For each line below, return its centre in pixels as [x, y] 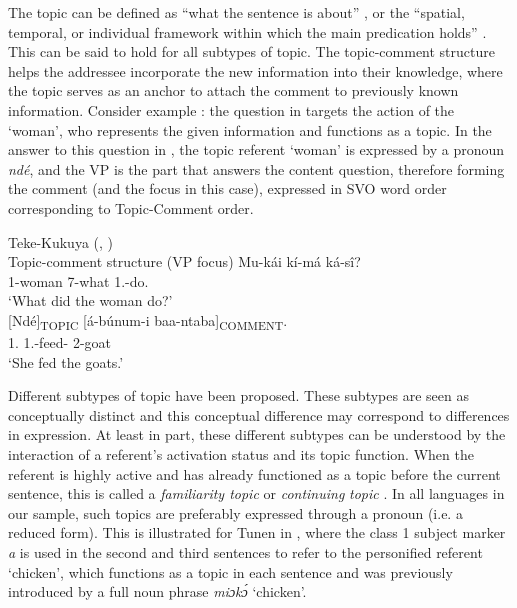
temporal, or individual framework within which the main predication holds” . [247, 31]
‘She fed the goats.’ [66, 361]
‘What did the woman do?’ [90, 300]
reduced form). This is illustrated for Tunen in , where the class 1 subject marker [257, 532]
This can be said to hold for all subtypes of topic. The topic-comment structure [251, 51]
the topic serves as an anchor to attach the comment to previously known [233, 90]
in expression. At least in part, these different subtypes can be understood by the [257, 434]
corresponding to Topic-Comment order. [131, 207]
